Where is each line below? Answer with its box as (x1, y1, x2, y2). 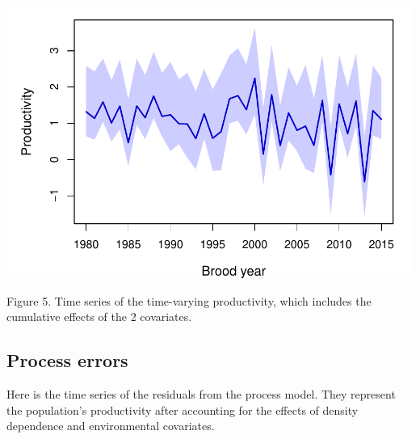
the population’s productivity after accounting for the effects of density (6, 401, 359, 418)
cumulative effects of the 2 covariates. (6, 308, 192, 325)
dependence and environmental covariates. (6, 417, 215, 434)
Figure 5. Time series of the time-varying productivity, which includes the (6, 292, 372, 309)
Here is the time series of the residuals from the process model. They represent (6, 385, 396, 402)
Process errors (6, 348, 128, 373)
